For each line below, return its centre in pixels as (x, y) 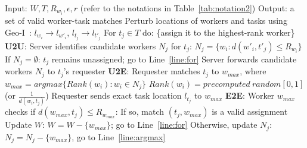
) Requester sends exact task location (114, 95)
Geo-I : (18, 32)
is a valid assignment (250, 111)
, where (253, 71)
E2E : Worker (250, 95)
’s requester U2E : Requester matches (132, 71)
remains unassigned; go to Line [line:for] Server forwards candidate (174, 59)
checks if (20, 111)
